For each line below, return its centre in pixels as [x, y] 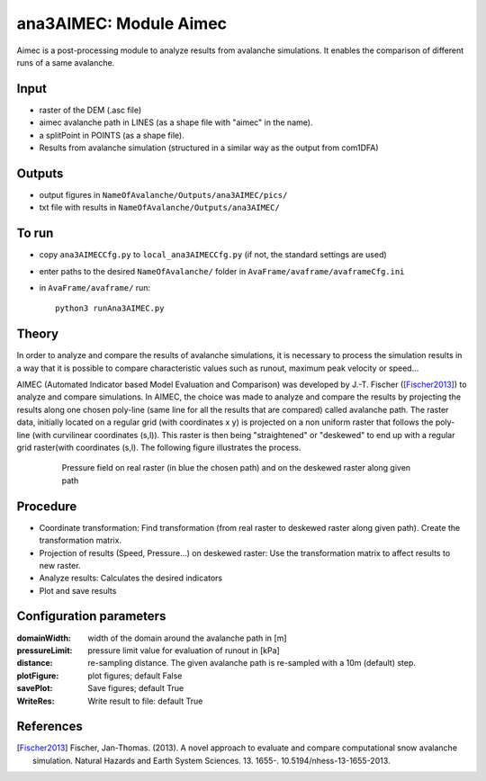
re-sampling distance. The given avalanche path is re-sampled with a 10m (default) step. [252, 663]
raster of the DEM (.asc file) [90, 110]
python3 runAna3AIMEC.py [110, 309]
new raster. [60, 565]
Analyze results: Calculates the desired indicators [131, 578]
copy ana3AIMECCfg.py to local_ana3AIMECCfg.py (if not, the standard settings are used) [213, 255]
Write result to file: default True [145, 701]
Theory [38, 334]
